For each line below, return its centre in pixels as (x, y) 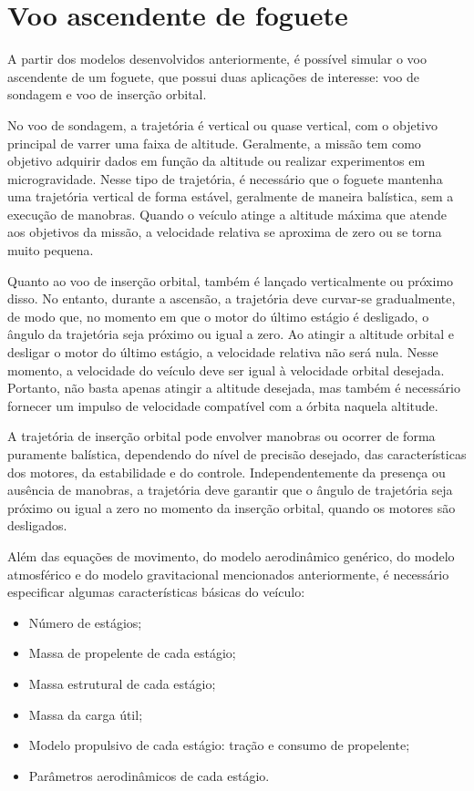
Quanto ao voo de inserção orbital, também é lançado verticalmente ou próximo (231, 280)
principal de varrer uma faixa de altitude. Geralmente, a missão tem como (214, 143)
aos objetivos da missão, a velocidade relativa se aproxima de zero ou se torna (225, 232)
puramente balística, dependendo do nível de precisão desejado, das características (237, 454)
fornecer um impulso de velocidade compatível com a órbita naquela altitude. (223, 405)
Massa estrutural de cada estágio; (122, 683)
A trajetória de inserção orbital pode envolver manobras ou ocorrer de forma (222, 436)
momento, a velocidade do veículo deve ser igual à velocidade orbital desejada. (226, 370)
